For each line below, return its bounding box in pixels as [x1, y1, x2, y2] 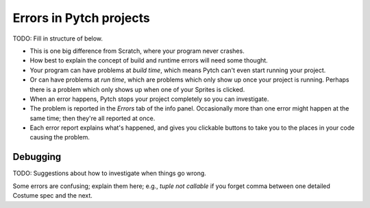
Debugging [12, 151, 62, 163]
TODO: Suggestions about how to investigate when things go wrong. [12, 169, 207, 178]
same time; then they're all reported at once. [29, 114, 156, 122]
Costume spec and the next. [12, 192, 92, 200]
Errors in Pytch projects [12, 10, 150, 25]
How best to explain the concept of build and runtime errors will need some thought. [29, 56, 269, 65]
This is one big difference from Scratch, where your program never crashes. [29, 47, 245, 55]
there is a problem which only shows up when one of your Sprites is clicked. [29, 85, 245, 93]
